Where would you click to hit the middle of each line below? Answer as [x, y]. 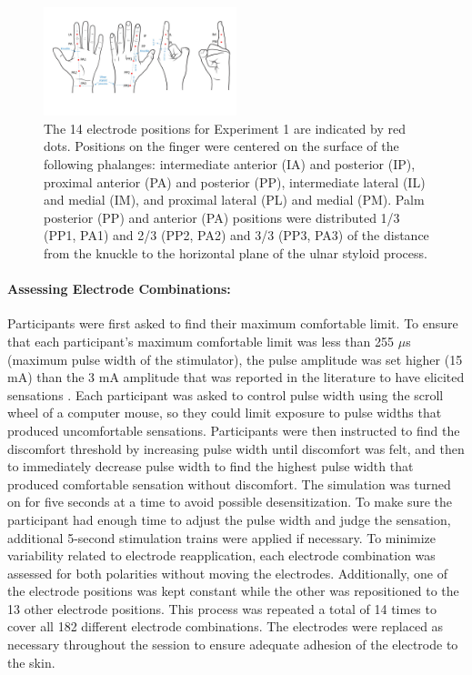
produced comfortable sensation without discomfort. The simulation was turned [229, 484]
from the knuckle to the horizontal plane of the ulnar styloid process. [236, 253]
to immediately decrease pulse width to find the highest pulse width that [211, 466]
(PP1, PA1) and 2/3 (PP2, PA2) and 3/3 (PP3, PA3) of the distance [236, 235]
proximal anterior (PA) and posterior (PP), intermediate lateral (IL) [235, 181]
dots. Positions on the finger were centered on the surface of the [221, 146]
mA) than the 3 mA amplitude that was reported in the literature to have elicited [236, 377]
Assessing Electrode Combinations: [119, 289]
